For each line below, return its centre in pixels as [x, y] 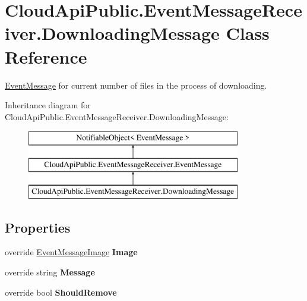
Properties [38, 227]
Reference [46, 56]
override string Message [50, 272]
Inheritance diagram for [48, 105]
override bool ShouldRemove [61, 292]
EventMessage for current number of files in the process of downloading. [136, 85]
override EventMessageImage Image [71, 252]
